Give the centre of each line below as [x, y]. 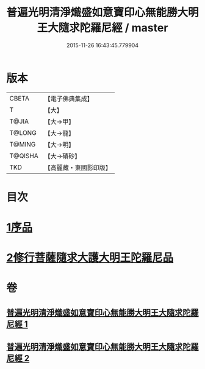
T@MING [23, 144]
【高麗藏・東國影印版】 [78, 167]
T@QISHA [24, 156]
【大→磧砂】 [63, 156]
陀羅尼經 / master [124, 28]
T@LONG [23, 132]
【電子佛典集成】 [69, 99]
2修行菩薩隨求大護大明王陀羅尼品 [90, 258]
